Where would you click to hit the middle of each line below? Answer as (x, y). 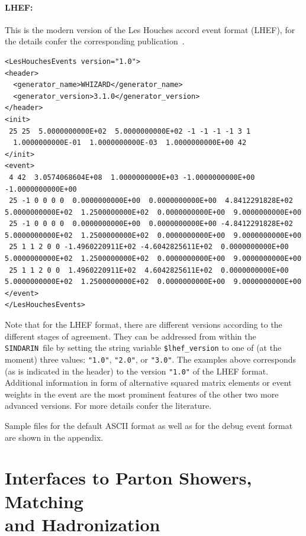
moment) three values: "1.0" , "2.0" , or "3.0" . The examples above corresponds (151, 359)
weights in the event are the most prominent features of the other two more (142, 394)
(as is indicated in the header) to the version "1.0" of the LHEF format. (137, 371)
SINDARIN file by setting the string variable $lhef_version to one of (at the (143, 348)
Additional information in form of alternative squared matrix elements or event (148, 382)
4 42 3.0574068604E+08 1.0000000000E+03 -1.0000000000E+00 (132, 177)
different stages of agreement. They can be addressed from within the (131, 336)
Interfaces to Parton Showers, (128, 478)
